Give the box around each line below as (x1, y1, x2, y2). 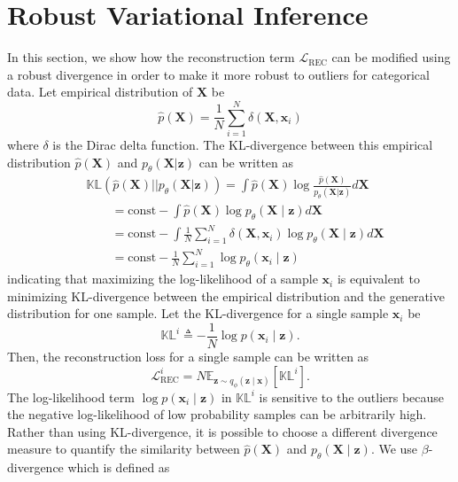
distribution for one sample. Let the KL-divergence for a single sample (7, 304, 389, 323)
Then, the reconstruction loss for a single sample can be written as (7, 347, 369, 366)
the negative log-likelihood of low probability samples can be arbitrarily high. (7, 405, 427, 424)
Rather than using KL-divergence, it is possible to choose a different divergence (7, 422, 438, 440)
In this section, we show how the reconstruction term (7, 48, 295, 66)
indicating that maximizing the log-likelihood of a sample (7, 269, 318, 288)
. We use (370, 439, 418, 458)
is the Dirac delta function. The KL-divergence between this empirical (52, 136, 433, 154)
